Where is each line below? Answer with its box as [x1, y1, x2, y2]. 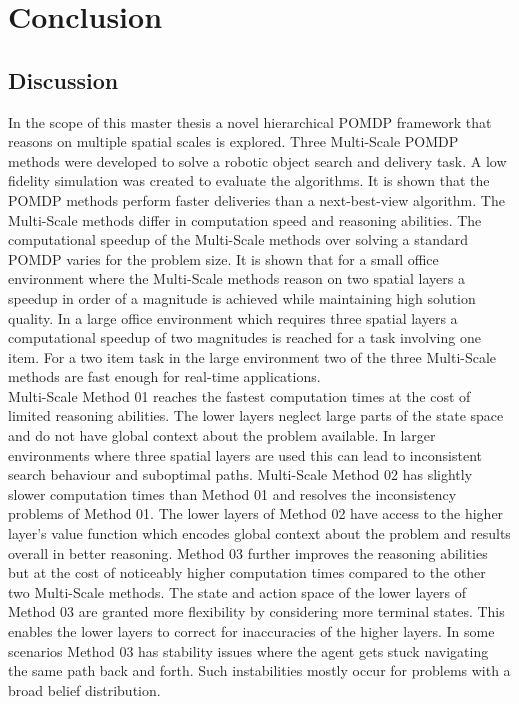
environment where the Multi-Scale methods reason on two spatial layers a [8, 268, 465, 289]
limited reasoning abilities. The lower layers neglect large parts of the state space [8, 405, 504, 426]
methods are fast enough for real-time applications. [8, 366, 321, 387]
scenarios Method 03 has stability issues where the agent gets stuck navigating [8, 640, 489, 661]
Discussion [8, 64, 119, 95]
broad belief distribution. [8, 679, 161, 700]
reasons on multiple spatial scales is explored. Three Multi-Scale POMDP [8, 131, 459, 152]
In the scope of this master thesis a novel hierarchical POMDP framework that [8, 111, 492, 132]
